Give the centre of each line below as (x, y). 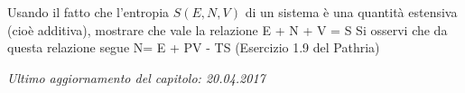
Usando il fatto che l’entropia (88, 12)
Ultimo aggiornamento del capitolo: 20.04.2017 (136, 77)
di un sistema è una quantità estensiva (351, 12)
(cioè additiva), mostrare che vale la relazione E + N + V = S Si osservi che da (228, 29)
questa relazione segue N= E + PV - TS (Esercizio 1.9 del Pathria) (194, 47)
